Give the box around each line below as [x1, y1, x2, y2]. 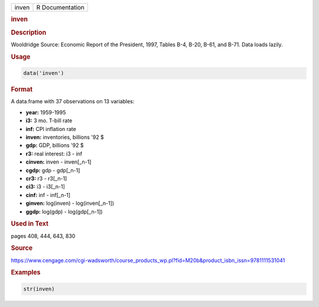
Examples [11, 269, 41, 277]
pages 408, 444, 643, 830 [11, 232, 76, 239]
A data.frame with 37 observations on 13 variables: [11, 98, 135, 105]
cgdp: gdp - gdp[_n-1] [25, 166, 80, 174]
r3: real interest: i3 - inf [25, 150, 83, 157]
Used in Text [11, 220, 48, 228]
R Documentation [36, 4, 85, 11]
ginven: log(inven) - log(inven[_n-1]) [25, 200, 115, 207]
